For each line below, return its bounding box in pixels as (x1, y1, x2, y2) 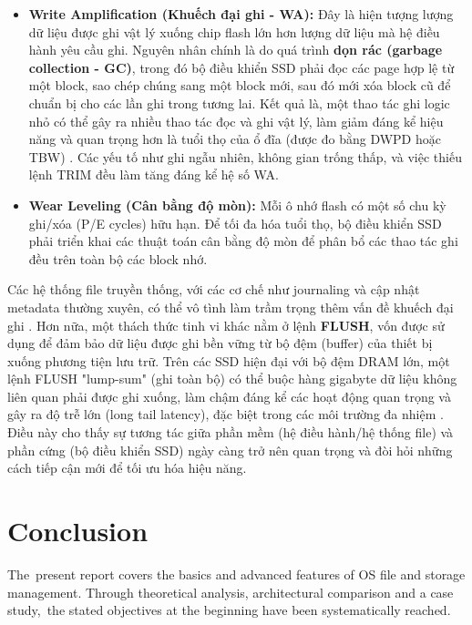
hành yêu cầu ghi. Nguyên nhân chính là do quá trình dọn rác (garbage (28, 40, 443, 59)
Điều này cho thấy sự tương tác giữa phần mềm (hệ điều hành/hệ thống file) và (7, 423, 454, 442)
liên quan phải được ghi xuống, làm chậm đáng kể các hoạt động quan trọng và (7, 386, 451, 405)
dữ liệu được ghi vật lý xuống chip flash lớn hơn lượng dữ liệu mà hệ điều (28, 22, 440, 41)
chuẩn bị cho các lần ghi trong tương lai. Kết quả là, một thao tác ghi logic (28, 93, 450, 112)
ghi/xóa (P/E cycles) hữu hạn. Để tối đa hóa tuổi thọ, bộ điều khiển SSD (28, 213, 442, 232)
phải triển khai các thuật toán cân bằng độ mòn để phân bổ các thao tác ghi (28, 231, 458, 251)
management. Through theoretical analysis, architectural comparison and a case (7, 582, 454, 601)
